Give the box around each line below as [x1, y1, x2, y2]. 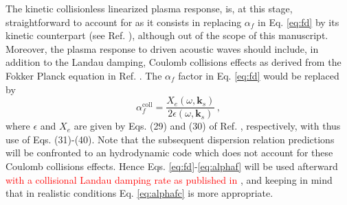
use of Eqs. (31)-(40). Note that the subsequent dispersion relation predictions [5, 132, 335, 146]
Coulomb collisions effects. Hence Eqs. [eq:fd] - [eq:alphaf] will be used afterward [5, 159, 338, 173]
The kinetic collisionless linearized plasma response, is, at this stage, [5, 1, 293, 15]
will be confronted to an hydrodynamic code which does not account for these [5, 145, 333, 160]
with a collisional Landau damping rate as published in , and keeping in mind [5, 172, 333, 186]
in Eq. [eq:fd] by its [258, 14, 339, 29]
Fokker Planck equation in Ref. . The [5, 68, 162, 82]
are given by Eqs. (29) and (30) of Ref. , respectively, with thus [74, 119, 341, 133]
